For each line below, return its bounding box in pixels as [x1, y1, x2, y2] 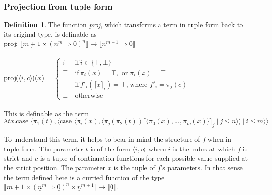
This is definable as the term [4, 108, 89, 118]
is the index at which [173, 143, 235, 153]
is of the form [90, 143, 130, 153]
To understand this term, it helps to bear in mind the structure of [4, 134, 200, 144]
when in [208, 134, 232, 144]
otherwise [75, 92, 103, 99]
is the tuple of [113, 162, 155, 172]
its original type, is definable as [4, 29, 97, 39]
